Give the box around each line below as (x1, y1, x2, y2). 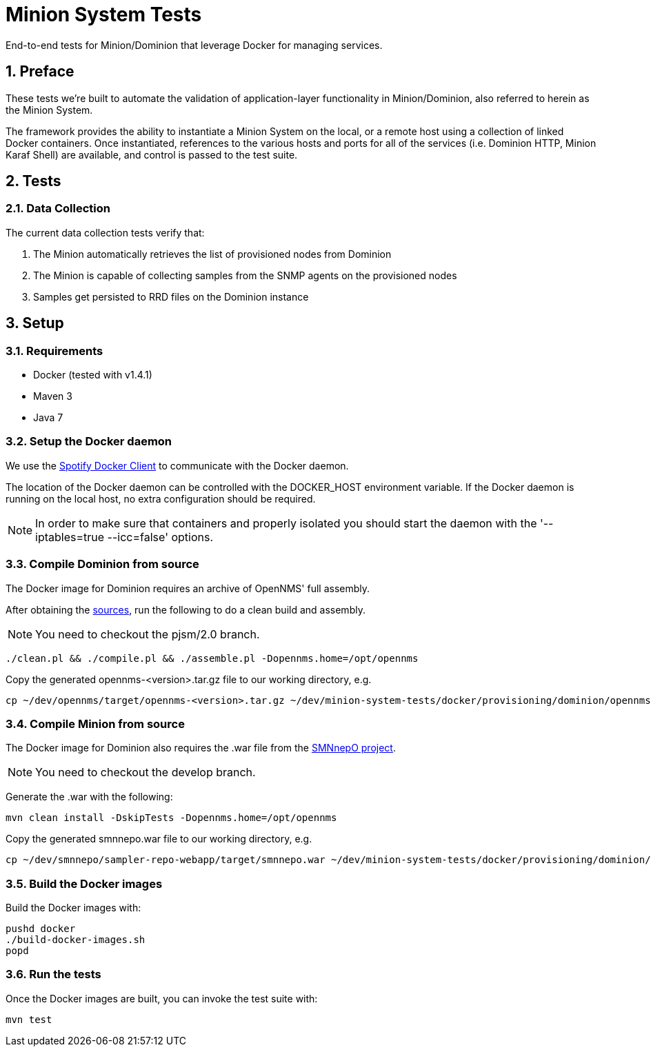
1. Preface (6, 63, 74, 81)
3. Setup (6, 314, 64, 332)
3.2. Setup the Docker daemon (6, 434, 172, 449)
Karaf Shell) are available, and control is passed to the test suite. (6, 148, 298, 161)
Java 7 (33, 412, 63, 424)
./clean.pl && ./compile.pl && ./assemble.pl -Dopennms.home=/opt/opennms (6, 652, 419, 664)
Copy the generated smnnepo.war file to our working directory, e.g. (6, 833, 312, 845)
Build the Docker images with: (6, 902, 141, 914)
